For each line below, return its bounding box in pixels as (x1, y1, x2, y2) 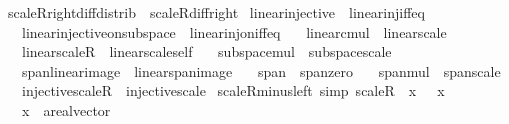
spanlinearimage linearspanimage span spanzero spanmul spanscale (21, 60, 501, 81)
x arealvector (21, 99, 111, 120)
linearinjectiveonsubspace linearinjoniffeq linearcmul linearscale (21, 21, 447, 42)
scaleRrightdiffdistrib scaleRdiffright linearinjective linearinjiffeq (7, 2, 425, 22)
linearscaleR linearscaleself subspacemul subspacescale (21, 41, 392, 62)
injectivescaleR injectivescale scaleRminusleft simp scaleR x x (21, 80, 445, 101)
